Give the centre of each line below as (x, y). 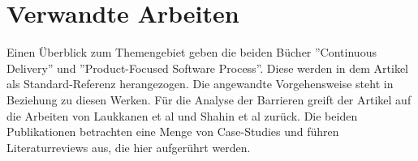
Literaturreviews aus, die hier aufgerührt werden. (129, 147)
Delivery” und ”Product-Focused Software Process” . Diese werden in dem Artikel (208, 68)
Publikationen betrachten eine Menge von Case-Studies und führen (173, 131)
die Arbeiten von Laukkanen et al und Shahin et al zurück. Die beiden (182, 115)
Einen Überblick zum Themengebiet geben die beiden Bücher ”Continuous (192, 52)
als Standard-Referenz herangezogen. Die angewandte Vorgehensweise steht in (200, 84)
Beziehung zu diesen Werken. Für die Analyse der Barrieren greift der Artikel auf (209, 99)
